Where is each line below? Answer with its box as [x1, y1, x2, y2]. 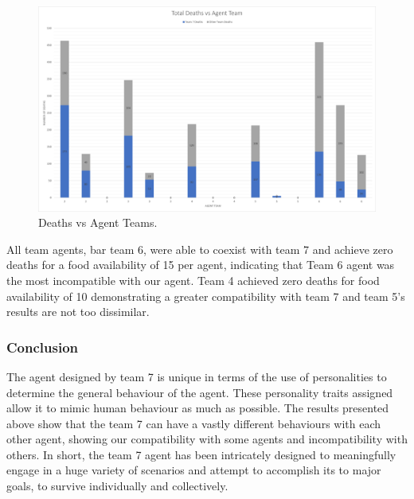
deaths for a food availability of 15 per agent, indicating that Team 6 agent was [6, 256, 395, 273]
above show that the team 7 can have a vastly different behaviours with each [6, 415, 381, 431]
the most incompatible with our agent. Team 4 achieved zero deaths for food [6, 271, 380, 288]
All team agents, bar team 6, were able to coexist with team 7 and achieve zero [6, 240, 393, 257]
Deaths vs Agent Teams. [38, 214, 158, 231]
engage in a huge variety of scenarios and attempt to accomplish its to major [6, 462, 381, 478]
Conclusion [6, 337, 78, 357]
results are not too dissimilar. [6, 303, 150, 320]
